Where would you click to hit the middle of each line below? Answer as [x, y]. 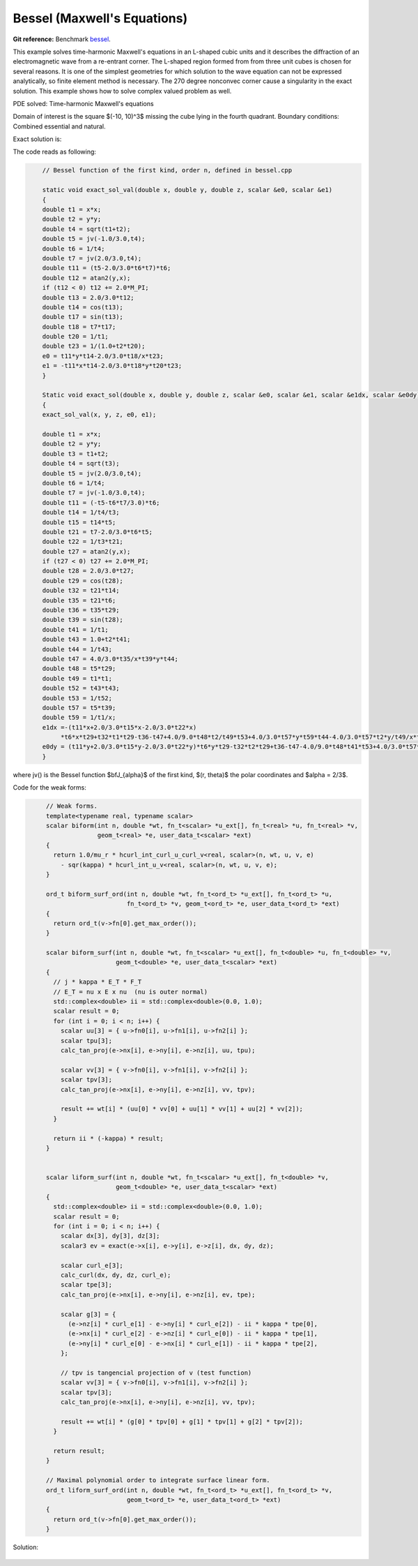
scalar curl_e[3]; [92, 1265]
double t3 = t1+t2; [76, 453]
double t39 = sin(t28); [83, 620]
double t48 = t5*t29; [79, 669]
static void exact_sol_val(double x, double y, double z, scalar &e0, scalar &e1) [187, 190]
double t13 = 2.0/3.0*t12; [88, 297]
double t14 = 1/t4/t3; [81, 512]
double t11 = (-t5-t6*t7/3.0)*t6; [101, 502]
